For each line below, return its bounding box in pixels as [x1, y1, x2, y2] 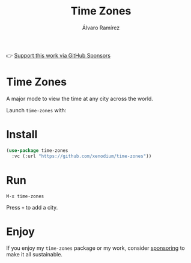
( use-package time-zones [6, 147, 68, 154]
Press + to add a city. [6, 204, 58, 211]
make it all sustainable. [6, 251, 63, 258]
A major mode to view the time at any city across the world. [6, 95, 153, 102]
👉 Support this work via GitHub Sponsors [6, 52, 111, 59]
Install [6, 128, 38, 142]
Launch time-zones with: [6, 106, 67, 113]
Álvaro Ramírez [82, 24, 120, 31]
